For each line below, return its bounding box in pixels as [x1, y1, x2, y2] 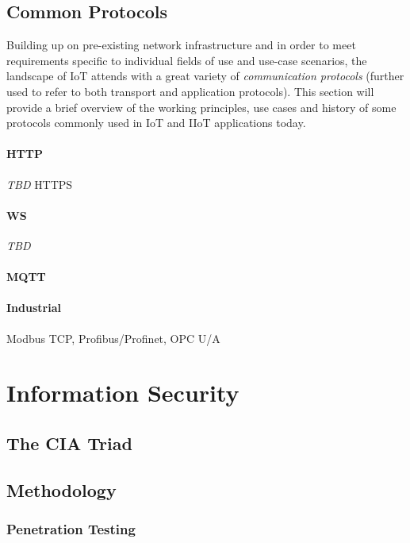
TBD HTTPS [6, 175, 73, 192]
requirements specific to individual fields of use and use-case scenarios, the [6, 52, 367, 68]
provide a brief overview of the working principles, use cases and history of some [6, 98, 397, 115]
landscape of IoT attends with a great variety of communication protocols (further [6, 67, 404, 84]
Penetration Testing [6, 518, 136, 538]
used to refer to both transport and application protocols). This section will [6, 83, 374, 99]
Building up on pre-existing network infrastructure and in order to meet [6, 37, 356, 53]
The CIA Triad [6, 430, 132, 455]
